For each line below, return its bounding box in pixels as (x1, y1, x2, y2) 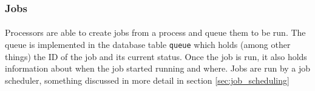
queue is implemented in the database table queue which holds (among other (5, 38, 291, 51)
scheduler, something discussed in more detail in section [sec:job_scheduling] (5, 73, 290, 86)
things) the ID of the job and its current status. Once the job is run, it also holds (5, 50, 307, 62)
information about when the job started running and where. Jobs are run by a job (5, 62, 311, 75)
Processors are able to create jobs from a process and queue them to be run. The (5, 26, 306, 39)
